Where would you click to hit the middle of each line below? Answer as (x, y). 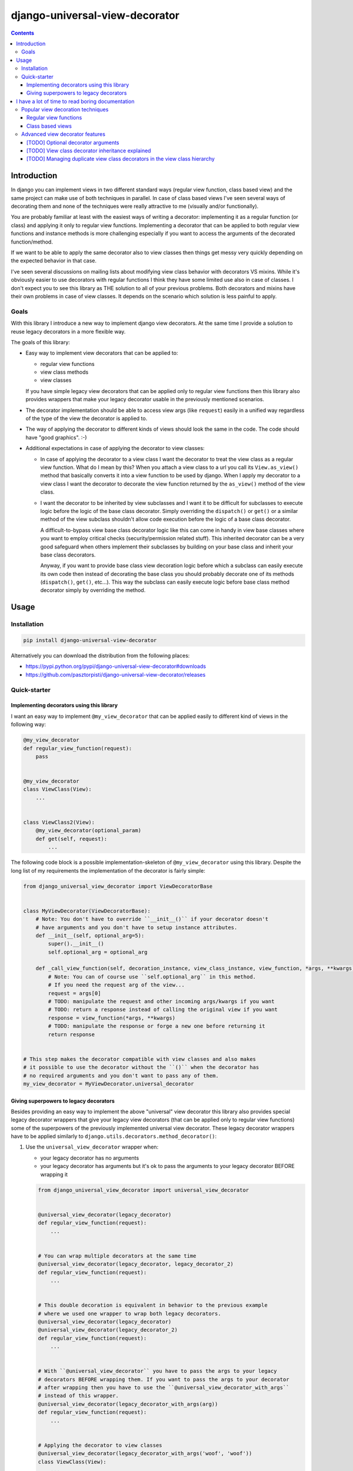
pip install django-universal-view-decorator (90, 640)
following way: (29, 724)
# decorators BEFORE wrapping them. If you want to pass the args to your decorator (164, 1379)
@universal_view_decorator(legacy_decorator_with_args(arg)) (128, 1404)
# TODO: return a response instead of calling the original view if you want (163, 1010)
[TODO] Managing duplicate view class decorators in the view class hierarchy (121, 159)
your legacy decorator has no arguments (90, 1158)
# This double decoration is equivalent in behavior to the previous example (153, 1305)
